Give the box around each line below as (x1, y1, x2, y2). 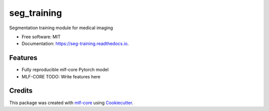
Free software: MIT (21, 34, 61, 40)
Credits (9, 87, 33, 95)
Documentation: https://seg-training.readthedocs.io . (21, 41, 129, 47)
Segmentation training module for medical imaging (9, 25, 113, 31)
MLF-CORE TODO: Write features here (21, 73, 101, 79)
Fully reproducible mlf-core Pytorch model (21, 67, 109, 73)
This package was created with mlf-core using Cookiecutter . (9, 100, 134, 106)
